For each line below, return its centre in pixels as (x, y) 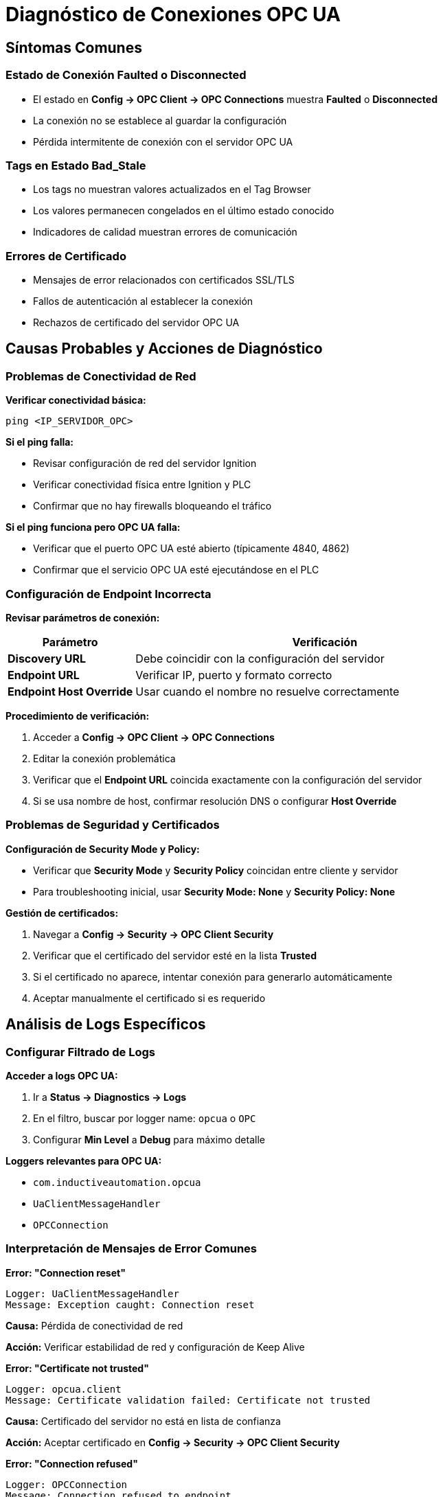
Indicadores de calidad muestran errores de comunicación (165, 232)
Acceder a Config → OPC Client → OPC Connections (154, 738)
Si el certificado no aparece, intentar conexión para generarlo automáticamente (213, 976)
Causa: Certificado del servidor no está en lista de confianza (143, 1421)
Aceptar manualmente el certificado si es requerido (149, 998)
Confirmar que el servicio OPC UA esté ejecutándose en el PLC (176, 570)
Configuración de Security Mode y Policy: (103, 849)
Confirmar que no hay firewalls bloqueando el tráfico (152, 506)
